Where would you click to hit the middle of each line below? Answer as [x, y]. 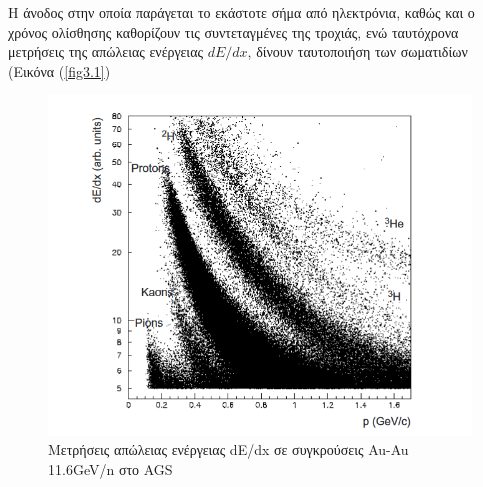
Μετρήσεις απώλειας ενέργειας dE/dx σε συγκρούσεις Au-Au [228, 449]
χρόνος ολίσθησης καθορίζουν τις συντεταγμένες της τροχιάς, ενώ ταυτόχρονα [233, 31]
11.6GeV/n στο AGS [110, 469]
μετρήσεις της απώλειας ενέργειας [106, 51]
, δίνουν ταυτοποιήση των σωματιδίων [357, 51]
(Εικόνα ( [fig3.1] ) [59, 70]
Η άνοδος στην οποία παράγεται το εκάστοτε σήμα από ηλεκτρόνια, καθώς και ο [241, 12]
